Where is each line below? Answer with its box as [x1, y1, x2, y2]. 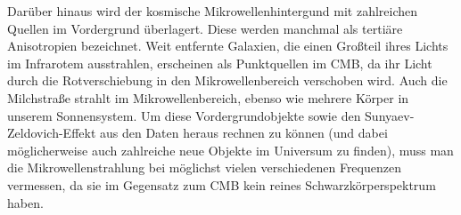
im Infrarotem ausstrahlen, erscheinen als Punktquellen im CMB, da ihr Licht [7, 53, 432, 72]
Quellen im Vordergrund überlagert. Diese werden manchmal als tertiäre [7, 19, 403, 37]
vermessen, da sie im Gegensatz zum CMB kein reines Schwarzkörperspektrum [7, 175, 436, 194]
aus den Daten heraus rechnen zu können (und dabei [100, 123, 388, 142]
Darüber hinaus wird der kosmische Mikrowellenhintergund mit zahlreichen [7, 2, 418, 20]
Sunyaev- [365, 106, 415, 124]
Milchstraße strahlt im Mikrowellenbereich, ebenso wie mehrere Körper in [7, 88, 409, 107]
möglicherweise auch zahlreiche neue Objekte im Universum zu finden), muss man [7, 140, 454, 159]
